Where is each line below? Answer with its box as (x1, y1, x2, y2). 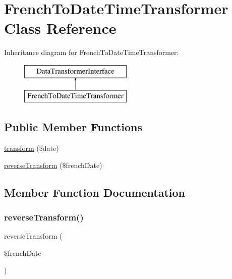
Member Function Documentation (4, 184, 186, 200)
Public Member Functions (4, 119, 142, 135)
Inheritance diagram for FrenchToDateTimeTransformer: (4, 47, 179, 58)
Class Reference (4, 18, 117, 38)
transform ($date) (4, 143, 59, 153)
